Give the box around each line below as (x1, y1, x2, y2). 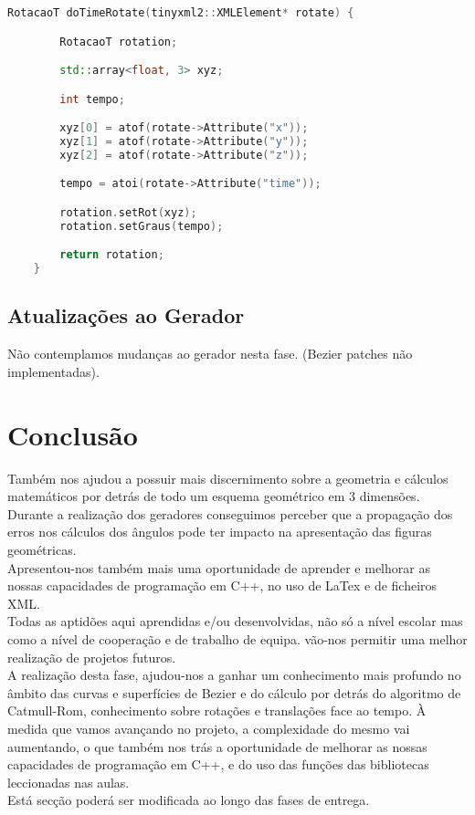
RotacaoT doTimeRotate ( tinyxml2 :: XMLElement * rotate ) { (7, 6, 354, 19)
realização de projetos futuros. (7, 647, 176, 666)
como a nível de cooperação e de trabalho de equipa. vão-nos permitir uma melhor (7, 629, 468, 648)
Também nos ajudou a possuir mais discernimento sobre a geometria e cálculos (7, 468, 449, 487)
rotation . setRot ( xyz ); (59, 205, 197, 219)
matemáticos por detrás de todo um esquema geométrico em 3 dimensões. (7, 486, 420, 506)
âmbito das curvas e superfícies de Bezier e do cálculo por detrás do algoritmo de (7, 683, 461, 702)
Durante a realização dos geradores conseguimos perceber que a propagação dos (7, 504, 453, 523)
